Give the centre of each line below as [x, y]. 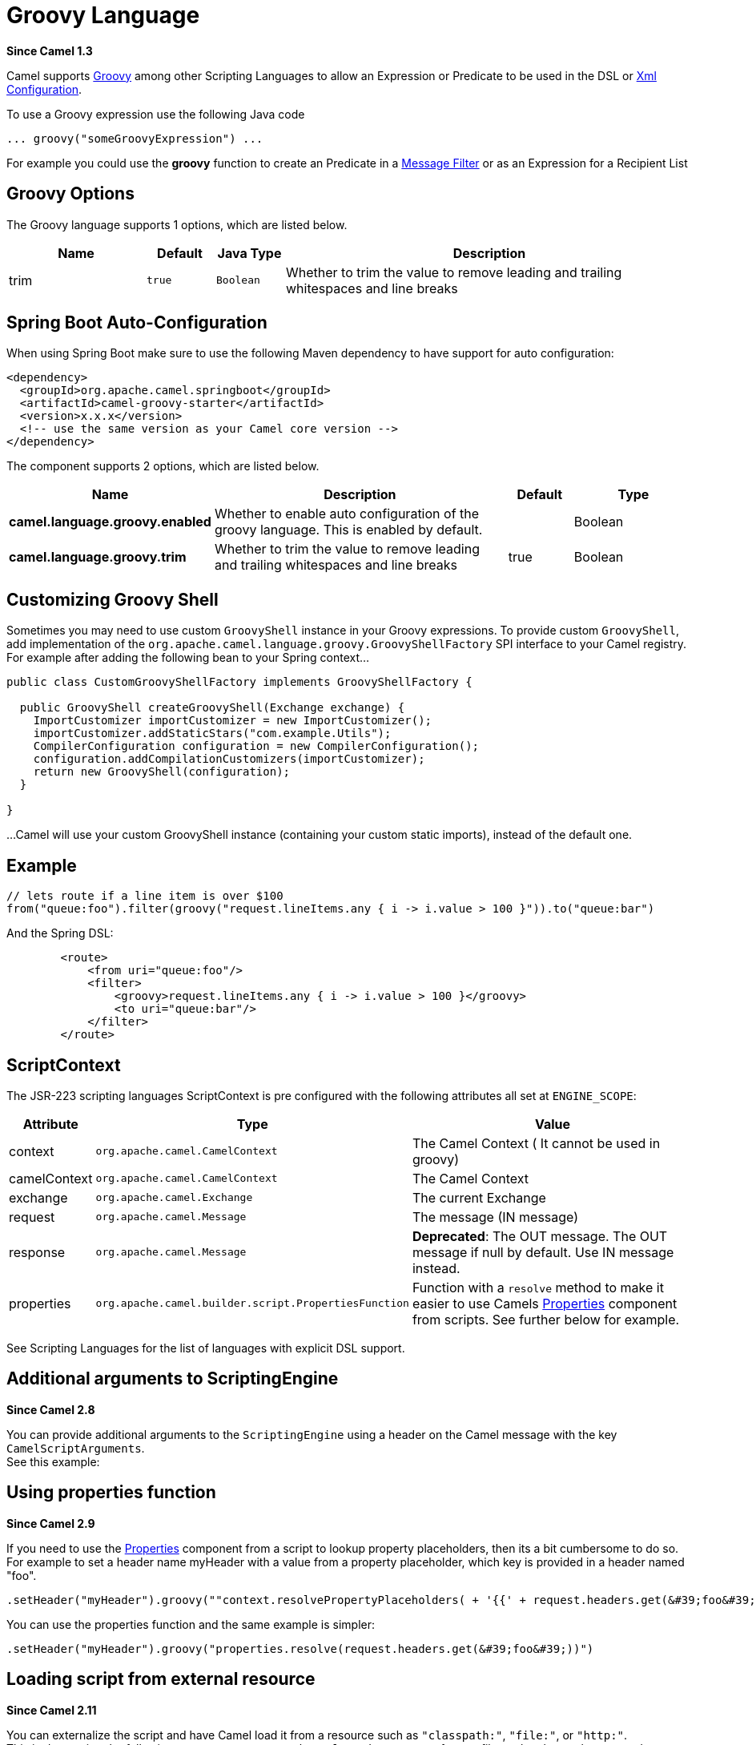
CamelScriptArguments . [76, 1448]
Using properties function [111, 1493]
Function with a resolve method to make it [538, 1287]
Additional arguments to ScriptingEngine [173, 1379]
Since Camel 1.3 [50, 50]
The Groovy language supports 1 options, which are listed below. [177, 224]
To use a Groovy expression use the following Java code [156, 114]
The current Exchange [479, 1197]
